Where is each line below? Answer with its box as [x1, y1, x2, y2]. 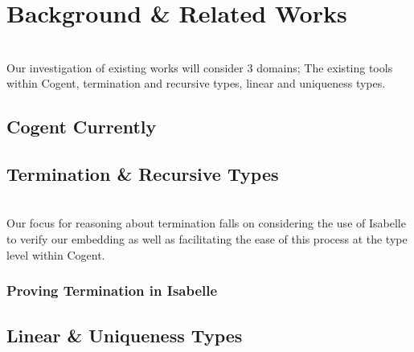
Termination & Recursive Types [6, 162, 279, 186]
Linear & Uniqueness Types [6, 322, 243, 347]
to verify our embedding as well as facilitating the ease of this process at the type [6, 231, 408, 248]
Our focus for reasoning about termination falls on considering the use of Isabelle [6, 215, 406, 231]
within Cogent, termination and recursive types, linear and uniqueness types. [6, 75, 386, 92]
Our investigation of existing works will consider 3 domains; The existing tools [6, 59, 393, 76]
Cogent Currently [6, 114, 157, 139]
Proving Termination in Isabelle [6, 280, 218, 301]
